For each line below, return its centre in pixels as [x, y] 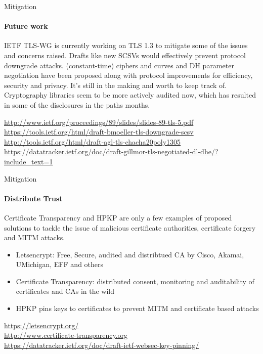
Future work [26, 26]
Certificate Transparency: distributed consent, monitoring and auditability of [135, 281]
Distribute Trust [33, 198]
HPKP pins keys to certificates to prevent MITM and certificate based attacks [137, 308]
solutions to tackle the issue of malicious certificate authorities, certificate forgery [130, 227]
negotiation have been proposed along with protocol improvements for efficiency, [128, 75]
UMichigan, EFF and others [60, 264]
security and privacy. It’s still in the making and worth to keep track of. [116, 85]
